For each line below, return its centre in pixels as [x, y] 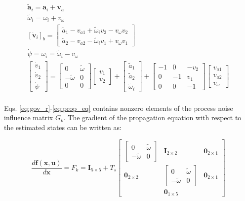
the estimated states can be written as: [63, 127]
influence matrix [29, 117]
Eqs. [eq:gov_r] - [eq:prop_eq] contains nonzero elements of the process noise [119, 108]
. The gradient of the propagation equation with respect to [152, 117]
